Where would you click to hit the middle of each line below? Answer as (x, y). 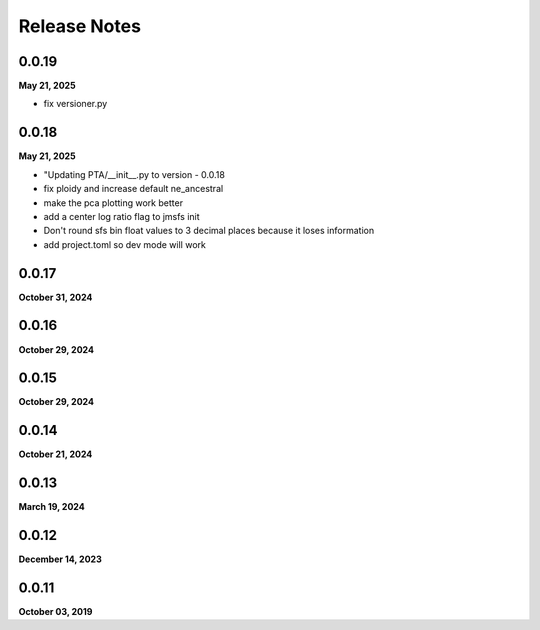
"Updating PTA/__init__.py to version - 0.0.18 (134, 174)
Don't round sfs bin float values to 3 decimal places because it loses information (209, 231)
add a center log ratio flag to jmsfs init (121, 216)
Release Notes (80, 26)
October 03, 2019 (55, 612)
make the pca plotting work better (113, 202)
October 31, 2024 (55, 297)
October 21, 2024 (55, 454)
